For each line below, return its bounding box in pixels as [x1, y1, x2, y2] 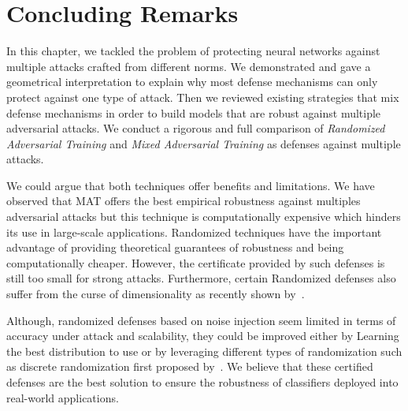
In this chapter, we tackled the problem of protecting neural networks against [6, 43, 380, 59]
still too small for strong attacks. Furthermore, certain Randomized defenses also [6, 270, 396, 286]
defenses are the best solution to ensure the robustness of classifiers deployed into [6, 374, 399, 390]
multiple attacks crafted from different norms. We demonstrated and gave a [6, 58, 371, 74]
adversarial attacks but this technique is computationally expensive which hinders [6, 208, 401, 225]
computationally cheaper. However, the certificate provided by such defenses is [6, 254, 385, 271]
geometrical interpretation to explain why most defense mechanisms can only [6, 73, 378, 90]
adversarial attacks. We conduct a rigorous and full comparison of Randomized [6, 120, 385, 136]
